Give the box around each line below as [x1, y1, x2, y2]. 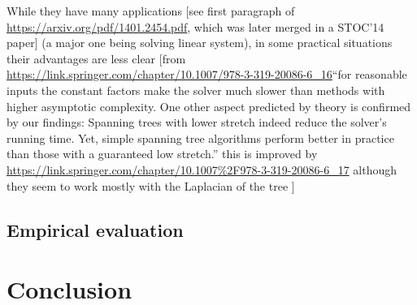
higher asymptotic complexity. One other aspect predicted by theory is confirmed [7, 97, 411, 114]
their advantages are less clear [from [7, 49, 186, 67]
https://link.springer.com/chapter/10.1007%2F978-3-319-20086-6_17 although [7, 161, 397, 178]
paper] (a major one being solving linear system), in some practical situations [7, 34, 393, 51]
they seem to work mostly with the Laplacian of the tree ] [7, 177, 295, 194]
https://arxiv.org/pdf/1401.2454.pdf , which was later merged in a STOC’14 [7, 18, 384, 35]
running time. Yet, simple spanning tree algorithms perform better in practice [7, 129, 394, 146]
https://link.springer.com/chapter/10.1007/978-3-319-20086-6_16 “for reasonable [7, 66, 407, 83]
